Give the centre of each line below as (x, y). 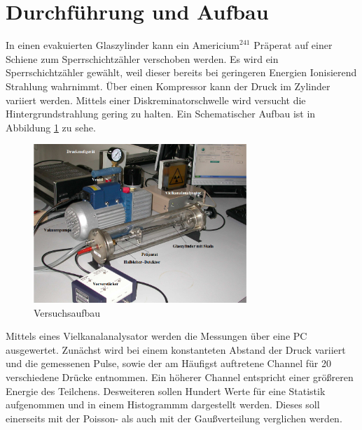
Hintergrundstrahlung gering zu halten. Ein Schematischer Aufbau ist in (161, 114)
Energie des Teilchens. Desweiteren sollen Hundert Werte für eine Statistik (166, 390)
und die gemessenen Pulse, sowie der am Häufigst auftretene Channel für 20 (169, 363)
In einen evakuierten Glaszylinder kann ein (97, 45)
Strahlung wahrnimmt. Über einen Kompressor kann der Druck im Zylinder (168, 86)
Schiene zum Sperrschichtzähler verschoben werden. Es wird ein (142, 58)
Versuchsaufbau (67, 312)
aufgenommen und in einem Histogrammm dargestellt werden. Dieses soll (163, 404)
